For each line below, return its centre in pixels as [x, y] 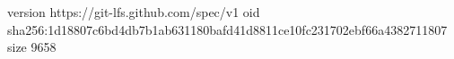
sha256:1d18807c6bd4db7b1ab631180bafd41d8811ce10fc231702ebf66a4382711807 [227, 29]
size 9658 [32, 47]
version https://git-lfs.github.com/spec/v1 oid [134, 12]
